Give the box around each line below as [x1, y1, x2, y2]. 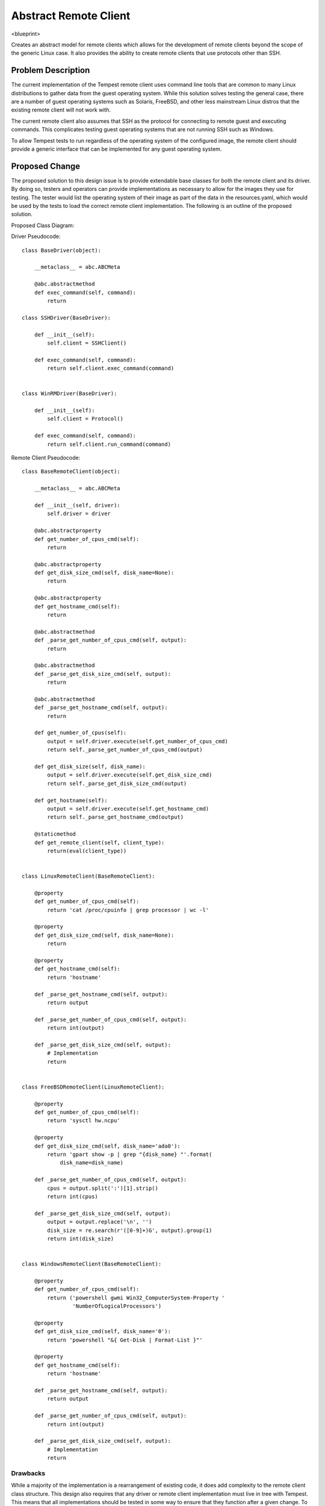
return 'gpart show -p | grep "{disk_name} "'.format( [47, 1151, 212, 1158]
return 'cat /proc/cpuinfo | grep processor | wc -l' [47, 907, 209, 913]
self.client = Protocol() [47, 416, 123, 422]
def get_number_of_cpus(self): [34, 730, 127, 736]
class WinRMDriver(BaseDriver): [22, 390, 117, 397]
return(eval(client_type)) [47, 847, 127, 854]
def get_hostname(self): [34, 797, 108, 804]
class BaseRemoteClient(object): [22, 468, 120, 475]
